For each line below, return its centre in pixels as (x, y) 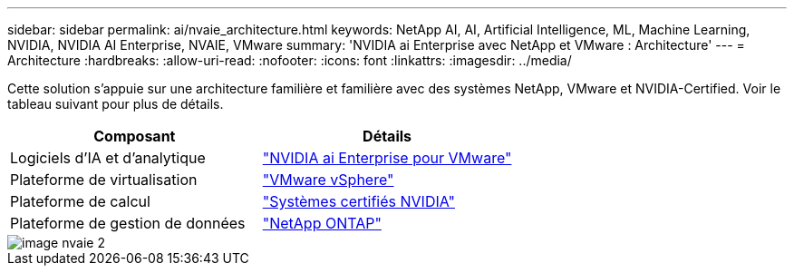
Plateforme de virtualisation (104, 180)
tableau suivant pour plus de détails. (116, 104)
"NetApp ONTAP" (322, 223)
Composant (135, 136)
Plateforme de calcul (80, 201)
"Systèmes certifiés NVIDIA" (358, 201)
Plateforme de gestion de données (128, 223)
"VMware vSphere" (328, 180)
